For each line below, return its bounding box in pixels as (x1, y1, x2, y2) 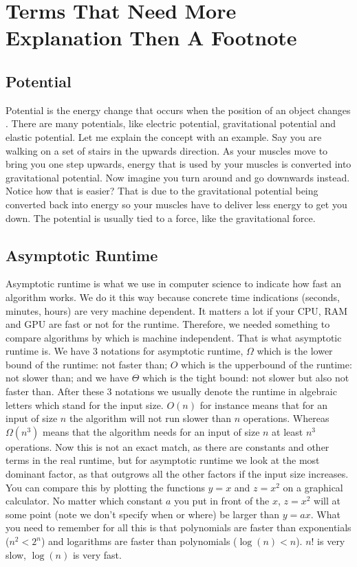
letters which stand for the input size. (6, 397, 164, 412)
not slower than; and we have (6, 370, 129, 385)
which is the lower (257, 344, 333, 358)
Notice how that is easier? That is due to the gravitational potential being (6, 184, 318, 198)
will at (314, 493, 340, 508)
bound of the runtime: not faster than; (6, 357, 168, 371)
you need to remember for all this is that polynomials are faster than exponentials (6, 520, 351, 535)
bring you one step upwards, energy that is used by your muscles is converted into (6, 157, 351, 171)
